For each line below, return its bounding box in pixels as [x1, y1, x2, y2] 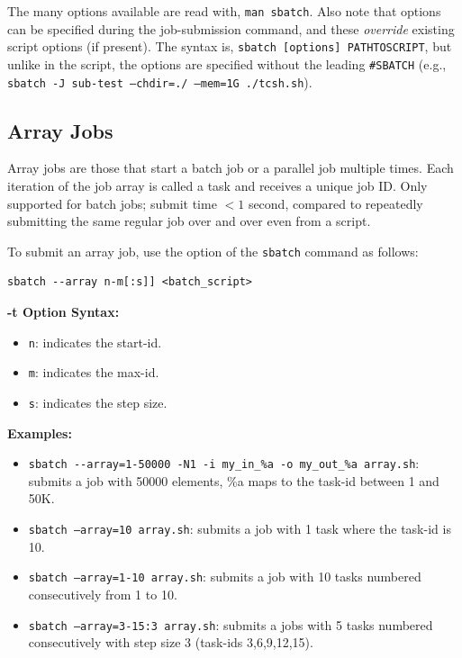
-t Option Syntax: [7, 302, 120, 321]
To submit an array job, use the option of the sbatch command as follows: [7, 241, 419, 260]
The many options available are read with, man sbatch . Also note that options [7, 2, 441, 20]
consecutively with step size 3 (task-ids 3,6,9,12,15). [28, 633, 313, 652]
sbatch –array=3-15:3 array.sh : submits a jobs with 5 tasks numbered [28, 615, 433, 634]
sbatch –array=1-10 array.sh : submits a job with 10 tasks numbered [28, 567, 421, 586]
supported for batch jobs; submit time [7, 194, 217, 212]
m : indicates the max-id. [28, 363, 159, 382]
